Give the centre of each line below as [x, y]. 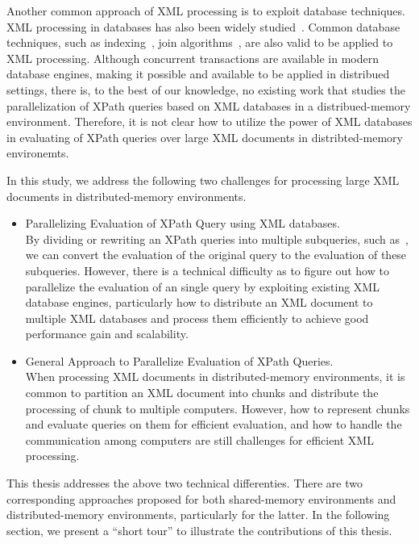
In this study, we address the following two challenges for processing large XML [203, 180]
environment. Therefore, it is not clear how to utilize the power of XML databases [209, 121]
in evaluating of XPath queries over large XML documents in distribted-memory [205, 137]
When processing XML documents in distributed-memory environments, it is [215, 377]
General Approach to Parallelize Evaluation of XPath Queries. [179, 360]
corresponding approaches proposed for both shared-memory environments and [201, 498]
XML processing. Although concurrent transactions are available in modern [193, 58]
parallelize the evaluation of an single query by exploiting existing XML [202, 286]
